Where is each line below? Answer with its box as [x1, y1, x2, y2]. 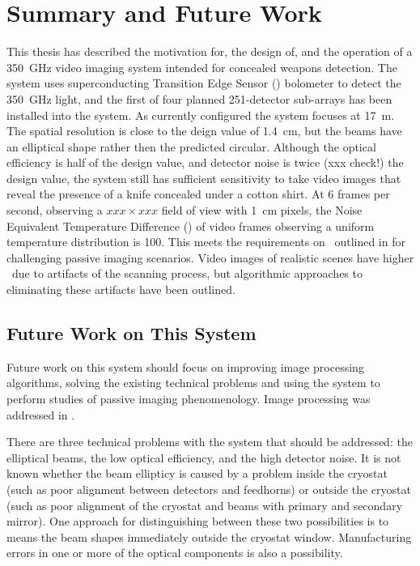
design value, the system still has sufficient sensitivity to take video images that [6, 169, 401, 186]
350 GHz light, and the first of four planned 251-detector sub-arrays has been [6, 90, 392, 107]
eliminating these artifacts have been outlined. [6, 281, 235, 298]
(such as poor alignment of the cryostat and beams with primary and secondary [6, 496, 403, 513]
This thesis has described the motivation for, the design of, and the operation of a [6, 43, 413, 60]
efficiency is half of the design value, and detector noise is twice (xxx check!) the [6, 154, 404, 171]
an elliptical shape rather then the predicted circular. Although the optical [6, 138, 376, 155]
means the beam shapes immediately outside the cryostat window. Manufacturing [6, 528, 412, 545]
